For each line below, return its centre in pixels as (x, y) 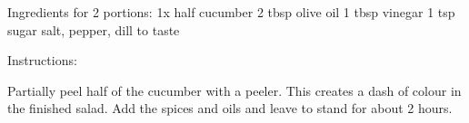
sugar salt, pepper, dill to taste (94, 29)
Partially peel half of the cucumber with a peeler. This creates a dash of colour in (234, 90)
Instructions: (42, 60)
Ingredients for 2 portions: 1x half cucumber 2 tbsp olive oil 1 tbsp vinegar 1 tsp (231, 12)
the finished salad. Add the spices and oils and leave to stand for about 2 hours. (230, 108)
